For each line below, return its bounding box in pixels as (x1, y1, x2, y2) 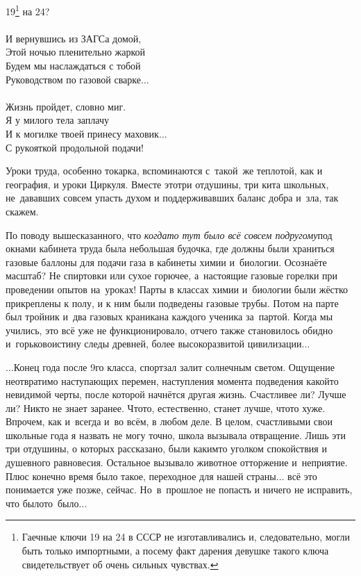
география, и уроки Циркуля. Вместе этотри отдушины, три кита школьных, (6, 176, 329, 191)
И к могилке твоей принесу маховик (6, 126, 159, 140)
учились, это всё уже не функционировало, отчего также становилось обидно (6, 322, 333, 337)
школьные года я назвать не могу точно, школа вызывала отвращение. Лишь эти (6, 427, 346, 442)
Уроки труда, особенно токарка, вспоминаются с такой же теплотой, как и (6, 163, 323, 178)
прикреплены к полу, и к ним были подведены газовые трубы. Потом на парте (6, 295, 339, 310)
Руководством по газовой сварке (6, 72, 141, 86)
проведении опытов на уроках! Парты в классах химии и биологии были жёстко (6, 281, 349, 296)
